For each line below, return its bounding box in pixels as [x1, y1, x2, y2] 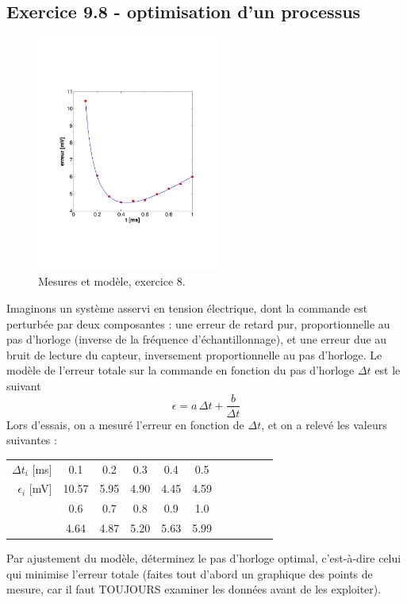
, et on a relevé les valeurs [261, 416, 387, 432]
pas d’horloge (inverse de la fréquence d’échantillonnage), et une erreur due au [6, 331, 387, 348]
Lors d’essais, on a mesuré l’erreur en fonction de [6, 416, 244, 432]
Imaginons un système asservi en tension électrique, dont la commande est [6, 299, 368, 316]
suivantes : [6, 432, 57, 448]
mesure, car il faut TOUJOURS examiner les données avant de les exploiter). [6, 581, 382, 597]
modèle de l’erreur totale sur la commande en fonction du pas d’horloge [6, 362, 355, 378]
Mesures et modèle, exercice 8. [38, 273, 186, 290]
